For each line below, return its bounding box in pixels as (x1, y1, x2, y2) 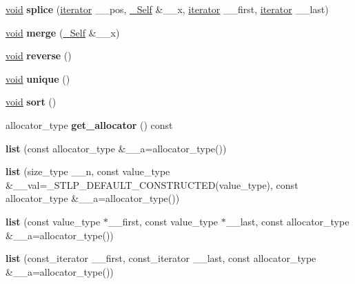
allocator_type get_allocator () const (6, 117, 173, 132)
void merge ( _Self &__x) (6, 25, 120, 39)
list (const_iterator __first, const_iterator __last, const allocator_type (6, 251, 316, 265)
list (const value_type (6, 214, 101, 228)
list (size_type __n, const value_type (6, 164, 170, 179)
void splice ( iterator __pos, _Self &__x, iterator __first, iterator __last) (6, 2, 329, 16)
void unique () (6, 71, 70, 85)
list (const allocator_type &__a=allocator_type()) (6, 141, 227, 155)
